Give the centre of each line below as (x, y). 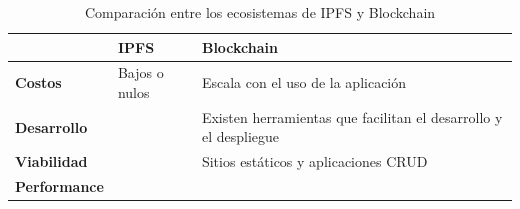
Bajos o (140, 72)
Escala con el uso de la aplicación (304, 82)
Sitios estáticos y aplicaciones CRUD (314, 161)
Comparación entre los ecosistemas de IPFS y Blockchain (260, 12)
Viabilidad (51, 161)
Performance (59, 186)
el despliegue (240, 136)
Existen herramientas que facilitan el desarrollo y (352, 116)
